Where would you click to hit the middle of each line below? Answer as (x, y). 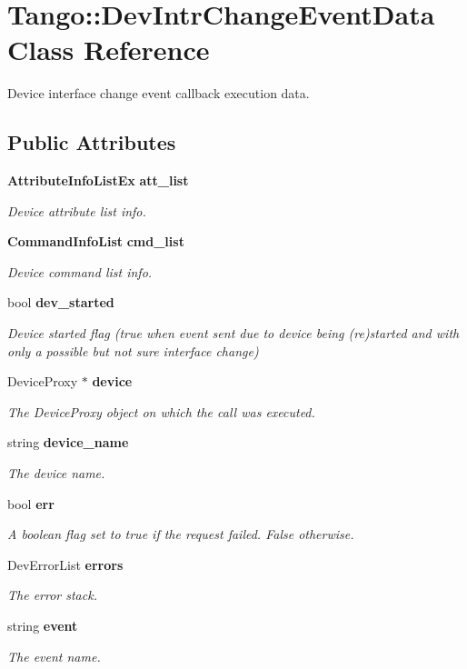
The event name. (54, 656)
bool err (31, 503)
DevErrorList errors (65, 564)
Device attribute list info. (77, 210)
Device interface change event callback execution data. (159, 93)
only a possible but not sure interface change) (133, 350)
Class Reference (109, 50)
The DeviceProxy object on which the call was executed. (161, 411)
